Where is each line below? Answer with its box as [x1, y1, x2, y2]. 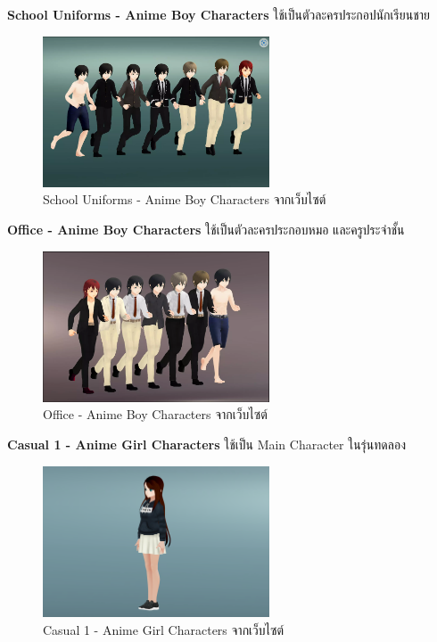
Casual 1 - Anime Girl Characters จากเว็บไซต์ [43, 620, 284, 638]
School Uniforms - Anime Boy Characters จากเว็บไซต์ [43, 190, 326, 209]
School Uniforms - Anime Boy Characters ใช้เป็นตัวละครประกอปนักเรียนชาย [7, 5, 430, 23]
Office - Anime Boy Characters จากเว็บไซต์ [43, 405, 268, 424]
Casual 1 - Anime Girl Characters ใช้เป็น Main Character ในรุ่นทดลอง [7, 434, 406, 453]
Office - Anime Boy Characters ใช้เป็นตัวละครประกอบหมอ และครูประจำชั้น [7, 220, 405, 239]
